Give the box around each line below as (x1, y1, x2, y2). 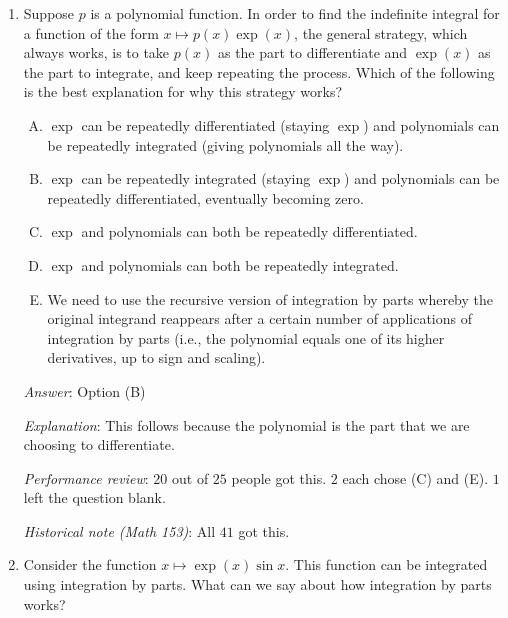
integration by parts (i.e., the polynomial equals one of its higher (47, 327, 445, 348)
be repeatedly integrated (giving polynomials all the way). (47, 134, 404, 155)
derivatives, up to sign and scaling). (47, 347, 266, 368)
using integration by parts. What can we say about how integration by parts (23, 574, 492, 595)
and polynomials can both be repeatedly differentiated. (81, 221, 418, 242)
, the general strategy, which (294, 22, 468, 43)
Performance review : (23, 467, 149, 488)
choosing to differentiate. (23, 434, 175, 455)
